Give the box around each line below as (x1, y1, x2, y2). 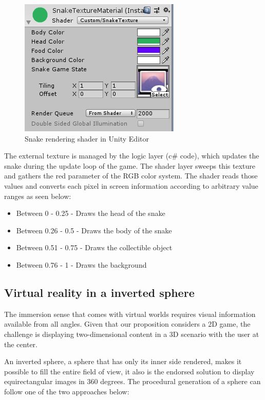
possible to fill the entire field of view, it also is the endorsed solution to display (4, 366, 255, 376)
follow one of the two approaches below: (4, 386, 129, 396)
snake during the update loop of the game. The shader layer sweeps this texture (4, 160, 255, 171)
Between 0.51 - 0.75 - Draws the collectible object (16, 242, 173, 253)
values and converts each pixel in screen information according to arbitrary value (4, 180, 258, 191)
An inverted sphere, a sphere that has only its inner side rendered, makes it (4, 356, 242, 367)
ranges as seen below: (4, 190, 71, 201)
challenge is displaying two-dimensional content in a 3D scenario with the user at (4, 328, 259, 339)
